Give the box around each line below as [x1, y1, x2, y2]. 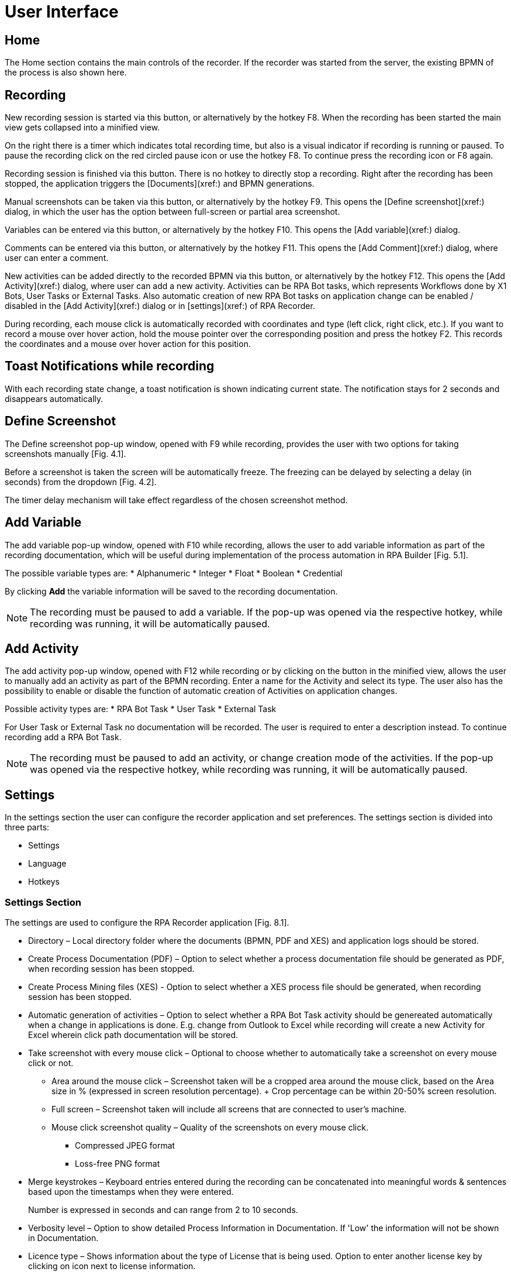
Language [28, 858, 67, 869]
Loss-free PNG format [75, 1158, 160, 1169]
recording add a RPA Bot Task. [5, 732, 122, 743]
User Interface [5, 2, 119, 22]
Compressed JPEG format [75, 1140, 175, 1150]
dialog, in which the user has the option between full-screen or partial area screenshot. [5, 207, 340, 217]
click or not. [28, 1057, 74, 1068]
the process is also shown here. [5, 67, 127, 78]
